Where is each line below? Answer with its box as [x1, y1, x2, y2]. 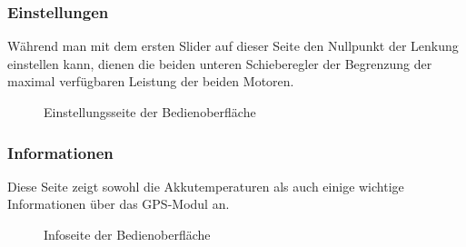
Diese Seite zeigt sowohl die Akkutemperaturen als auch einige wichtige [7, 176, 404, 195]
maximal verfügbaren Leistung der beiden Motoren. [7, 72, 294, 91]
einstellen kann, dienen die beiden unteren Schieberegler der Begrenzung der [7, 54, 432, 73]
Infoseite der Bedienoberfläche [44, 225, 211, 243]
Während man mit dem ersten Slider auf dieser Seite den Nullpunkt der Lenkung [7, 36, 459, 55]
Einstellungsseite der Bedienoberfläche [44, 103, 256, 121]
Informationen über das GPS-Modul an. [7, 194, 230, 213]
